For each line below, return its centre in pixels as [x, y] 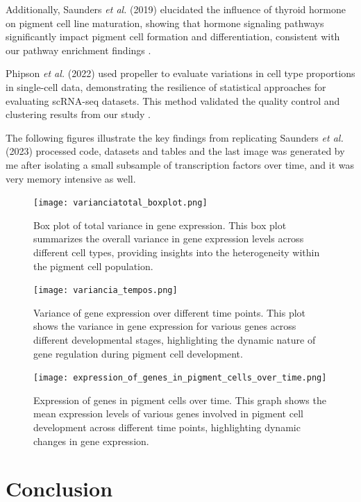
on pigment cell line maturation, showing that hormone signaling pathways [165, 23]
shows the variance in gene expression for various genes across [165, 326]
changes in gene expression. [91, 441]
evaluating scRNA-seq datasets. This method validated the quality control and [173, 100]
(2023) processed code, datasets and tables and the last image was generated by [175, 151]
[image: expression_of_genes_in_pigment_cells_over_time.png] [180, 378]
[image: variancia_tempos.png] [106, 291]
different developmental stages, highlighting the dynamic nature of [175, 340]
